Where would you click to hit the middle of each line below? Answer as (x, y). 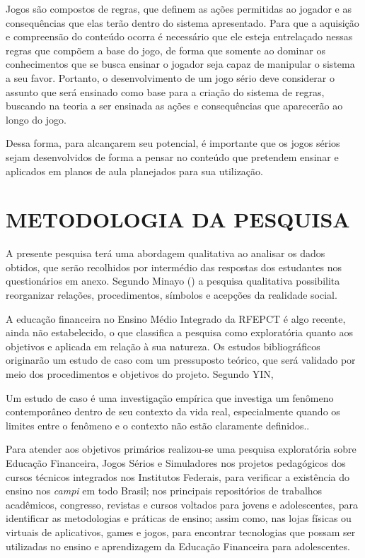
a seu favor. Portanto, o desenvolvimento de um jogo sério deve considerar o (170, 77)
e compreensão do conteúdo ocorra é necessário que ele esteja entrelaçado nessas (179, 36)
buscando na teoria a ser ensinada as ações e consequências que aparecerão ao (174, 106)
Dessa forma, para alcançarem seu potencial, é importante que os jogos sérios (173, 143)
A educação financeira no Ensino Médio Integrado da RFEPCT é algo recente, (176, 318)
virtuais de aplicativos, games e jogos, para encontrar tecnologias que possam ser (181, 532)
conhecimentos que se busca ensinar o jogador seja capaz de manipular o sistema (180, 64)
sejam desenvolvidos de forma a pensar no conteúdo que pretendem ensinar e (172, 156)
